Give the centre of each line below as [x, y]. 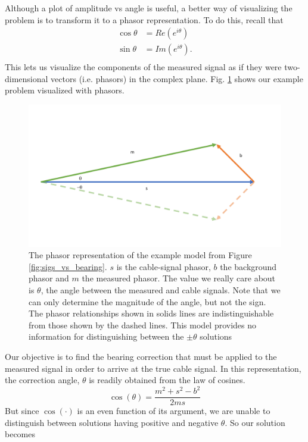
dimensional [27, 78]
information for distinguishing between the [106, 336]
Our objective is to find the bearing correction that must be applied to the [141, 356]
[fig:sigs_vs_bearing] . [68, 266]
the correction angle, [42, 380]
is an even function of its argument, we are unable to [174, 411]
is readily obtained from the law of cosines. [167, 380]
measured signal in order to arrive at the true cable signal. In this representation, [153, 368]
